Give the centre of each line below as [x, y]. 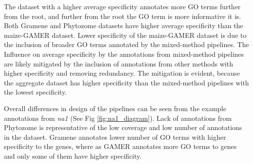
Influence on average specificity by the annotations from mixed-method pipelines [124, 54]
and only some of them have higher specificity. [73, 156]
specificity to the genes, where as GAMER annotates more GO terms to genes [120, 146]
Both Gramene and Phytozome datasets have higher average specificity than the [124, 25]
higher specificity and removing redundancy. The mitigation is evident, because [122, 73]
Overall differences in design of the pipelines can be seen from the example [115, 108]
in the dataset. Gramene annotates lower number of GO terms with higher [115, 137]
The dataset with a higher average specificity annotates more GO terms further [122, 6]
